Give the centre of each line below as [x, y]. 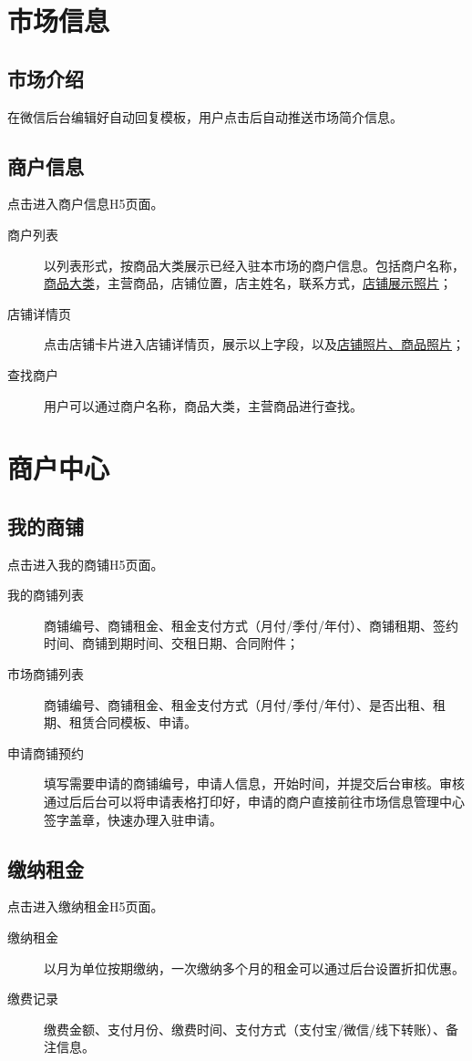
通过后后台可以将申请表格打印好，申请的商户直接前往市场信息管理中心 [254, 802]
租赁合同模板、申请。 [133, 722]
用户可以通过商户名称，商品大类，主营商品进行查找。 [203, 405]
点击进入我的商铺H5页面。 [86, 564]
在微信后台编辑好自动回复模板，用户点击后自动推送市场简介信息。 [205, 116]
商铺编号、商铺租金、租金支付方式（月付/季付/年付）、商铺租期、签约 [251, 625]
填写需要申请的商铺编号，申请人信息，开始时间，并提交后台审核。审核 [254, 783]
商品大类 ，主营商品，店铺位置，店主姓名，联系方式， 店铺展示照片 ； [248, 283]
